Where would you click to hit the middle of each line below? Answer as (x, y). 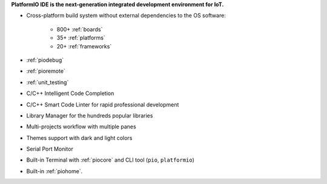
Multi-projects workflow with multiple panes (81, 126)
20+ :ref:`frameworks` (84, 46)
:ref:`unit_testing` (48, 82)
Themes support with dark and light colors (79, 138)
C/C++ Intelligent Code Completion (70, 93)
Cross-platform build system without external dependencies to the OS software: (126, 16)
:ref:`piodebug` (45, 60)
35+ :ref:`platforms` (81, 38)
